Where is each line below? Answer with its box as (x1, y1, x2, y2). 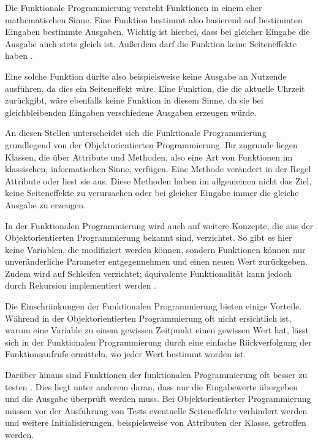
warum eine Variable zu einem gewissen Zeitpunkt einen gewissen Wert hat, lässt (5, 324, 309, 336)
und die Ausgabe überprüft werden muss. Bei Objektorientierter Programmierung (5, 392, 311, 405)
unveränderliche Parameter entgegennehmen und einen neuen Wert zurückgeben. (5, 255, 308, 268)
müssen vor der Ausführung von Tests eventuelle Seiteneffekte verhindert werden (5, 404, 308, 417)
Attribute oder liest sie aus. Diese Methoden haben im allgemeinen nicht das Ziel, (5, 174, 312, 187)
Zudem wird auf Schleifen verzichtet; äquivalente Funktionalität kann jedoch (5, 267, 292, 279)
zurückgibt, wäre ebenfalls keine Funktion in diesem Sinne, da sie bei (5, 94, 263, 107)
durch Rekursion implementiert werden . (5, 279, 157, 292)
